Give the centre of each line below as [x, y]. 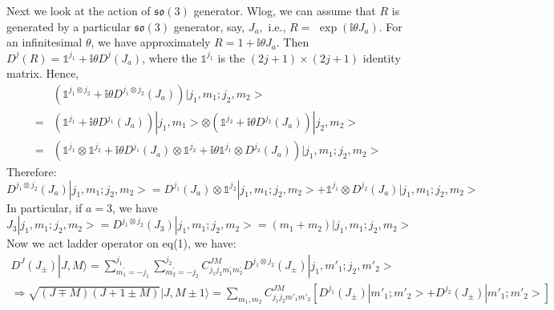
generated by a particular [69, 26]
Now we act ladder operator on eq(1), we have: [121, 243]
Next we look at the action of [79, 10]
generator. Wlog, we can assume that [285, 10]
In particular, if [44, 207]
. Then [293, 42]
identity [382, 57]
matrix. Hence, [43, 73]
